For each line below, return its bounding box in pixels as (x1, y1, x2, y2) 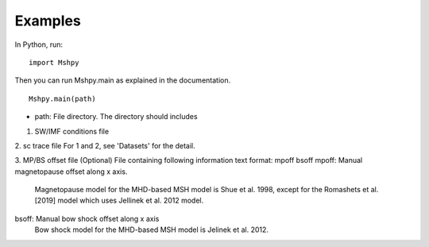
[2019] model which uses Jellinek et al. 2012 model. (34, 195, 204, 206)
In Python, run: (14, 40, 64, 49)
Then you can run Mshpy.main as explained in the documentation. (14, 75, 230, 85)
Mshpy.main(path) (29, 94, 96, 103)
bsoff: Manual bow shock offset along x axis (14, 214, 160, 223)
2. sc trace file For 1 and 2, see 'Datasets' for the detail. (14, 141, 196, 150)
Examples (14, 12, 81, 29)
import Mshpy (29, 58, 79, 67)
